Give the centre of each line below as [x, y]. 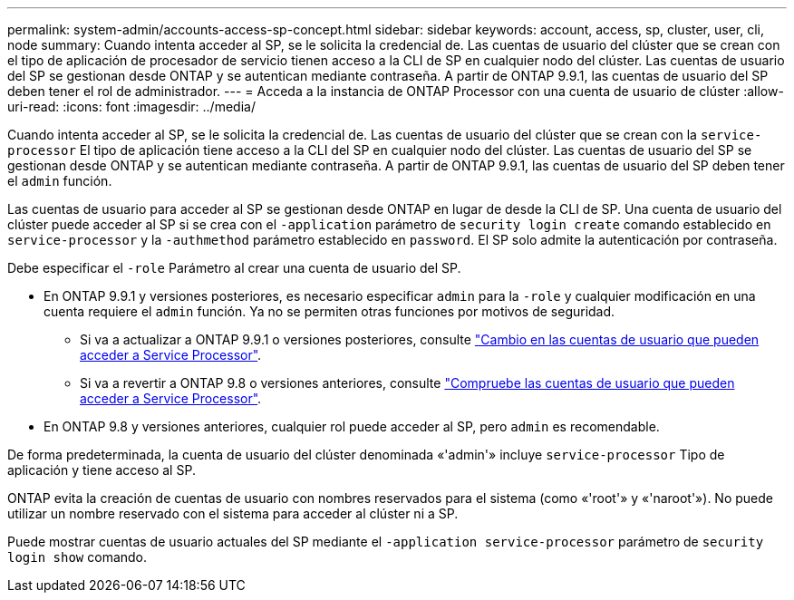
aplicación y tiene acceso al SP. [102, 470]
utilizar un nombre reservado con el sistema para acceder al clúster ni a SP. [233, 513]
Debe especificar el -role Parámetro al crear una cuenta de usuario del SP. [234, 268]
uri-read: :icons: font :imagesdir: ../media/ [131, 106]
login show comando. [77, 557]
